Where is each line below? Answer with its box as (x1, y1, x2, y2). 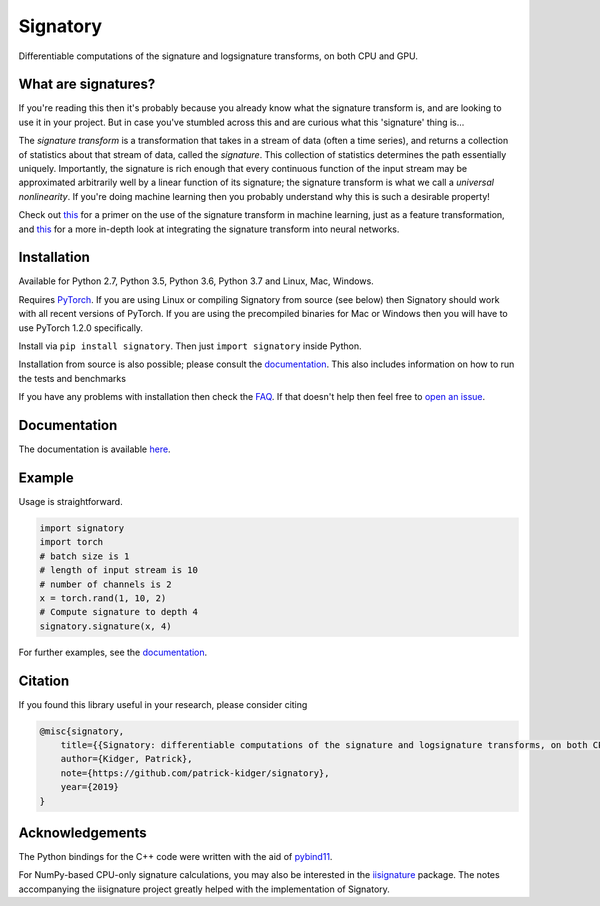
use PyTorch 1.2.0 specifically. (18, 321, 144, 334)
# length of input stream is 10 (39, 565, 199, 576)
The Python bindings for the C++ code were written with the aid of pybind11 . (18, 851, 333, 863)
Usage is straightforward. (18, 496, 124, 508)
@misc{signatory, (39, 725, 125, 737)
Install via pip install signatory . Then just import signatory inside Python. (18, 340, 362, 352)
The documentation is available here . (18, 443, 171, 455)
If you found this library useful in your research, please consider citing (18, 698, 308, 710)
